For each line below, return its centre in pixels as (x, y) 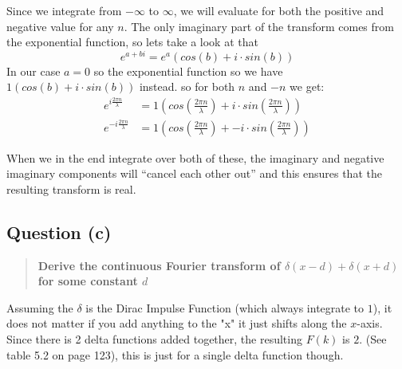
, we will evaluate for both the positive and (279, 10)
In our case (33, 71)
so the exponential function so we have (188, 71)
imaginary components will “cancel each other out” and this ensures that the (194, 173)
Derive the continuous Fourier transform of (159, 265)
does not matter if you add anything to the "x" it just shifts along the (177, 323)
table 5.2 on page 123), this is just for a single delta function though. (175, 354)
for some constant (88, 281)
